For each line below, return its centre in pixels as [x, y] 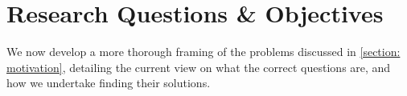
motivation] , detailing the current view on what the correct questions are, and [199, 67]
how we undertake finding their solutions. [109, 83]
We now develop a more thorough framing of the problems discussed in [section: [203, 52]
